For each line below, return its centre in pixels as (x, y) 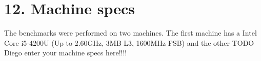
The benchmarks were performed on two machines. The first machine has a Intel (130, 33)
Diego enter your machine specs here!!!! (66, 53)
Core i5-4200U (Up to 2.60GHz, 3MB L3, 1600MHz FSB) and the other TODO (129, 42)
